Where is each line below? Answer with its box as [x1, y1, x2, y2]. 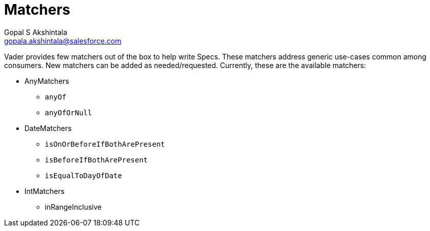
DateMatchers [24, 123, 72, 133]
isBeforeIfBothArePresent [45, 155, 148, 164]
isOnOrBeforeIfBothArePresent [45, 140, 165, 148]
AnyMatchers [24, 76, 69, 85]
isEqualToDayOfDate [45, 171, 122, 180]
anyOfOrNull [45, 108, 92, 117]
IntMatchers [24, 186, 65, 195]
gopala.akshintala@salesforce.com [4, 36, 122, 45]
